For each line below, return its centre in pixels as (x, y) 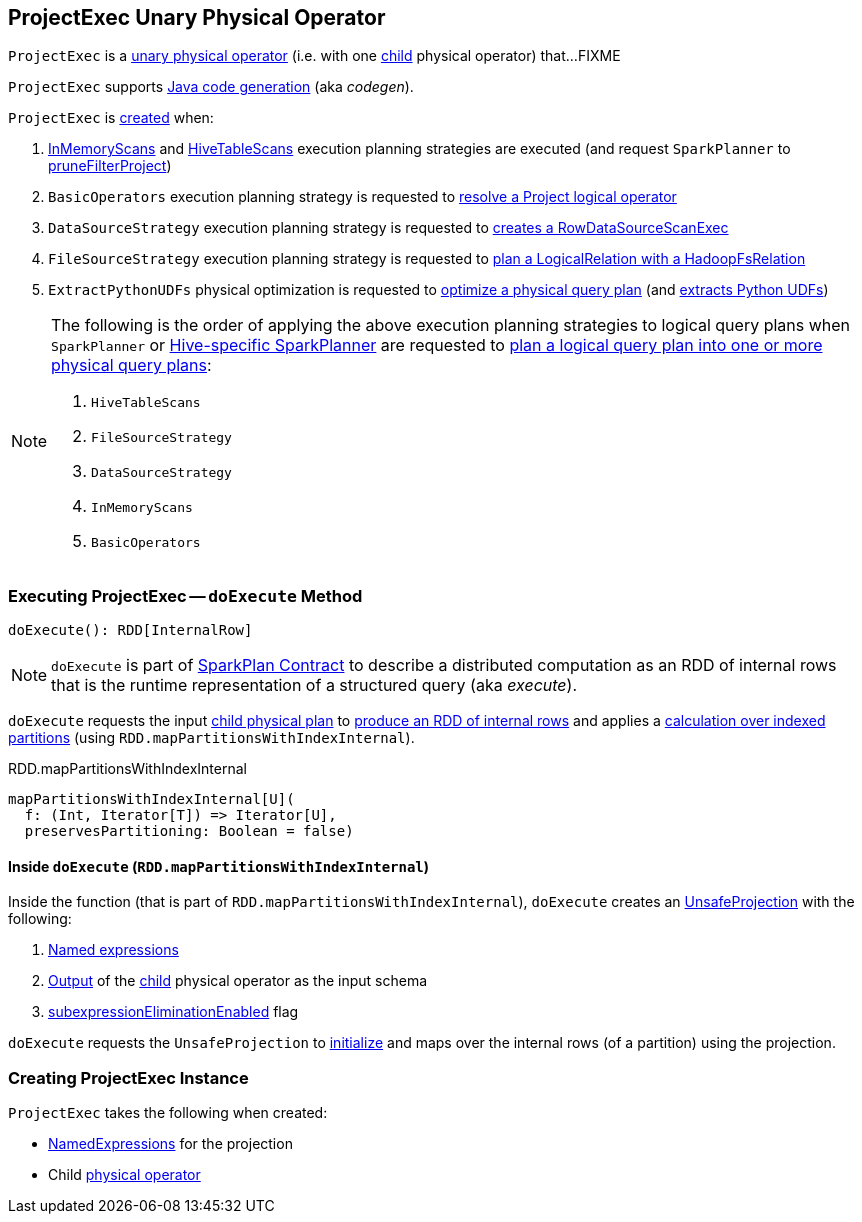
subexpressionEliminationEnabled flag (173, 1012)
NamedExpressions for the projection (170, 1144)
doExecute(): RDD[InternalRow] (130, 630)
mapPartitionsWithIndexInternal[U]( (151, 799)
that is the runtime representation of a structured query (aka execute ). (314, 685)
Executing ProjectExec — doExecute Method (185, 595)
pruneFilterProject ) (110, 166)
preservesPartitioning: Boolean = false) (189, 831)
